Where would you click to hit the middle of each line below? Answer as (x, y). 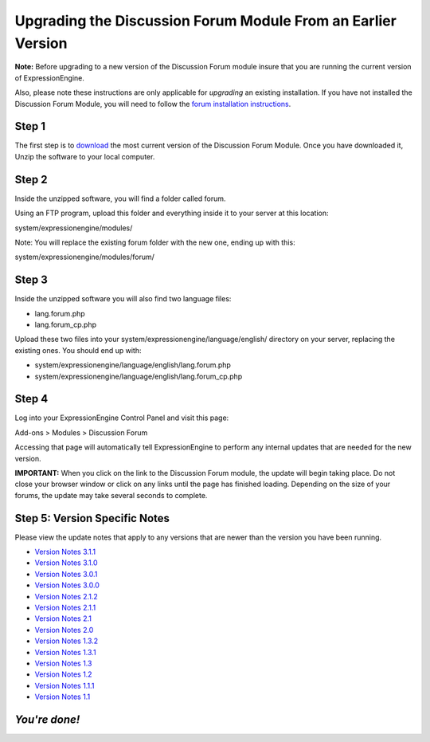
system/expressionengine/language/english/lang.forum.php (133, 365)
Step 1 (30, 126)
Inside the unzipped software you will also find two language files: (123, 299)
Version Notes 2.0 (64, 630)
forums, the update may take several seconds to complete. (111, 495)
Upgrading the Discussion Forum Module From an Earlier (206, 21)
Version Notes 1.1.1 (64, 685)
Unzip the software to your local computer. (85, 156)
